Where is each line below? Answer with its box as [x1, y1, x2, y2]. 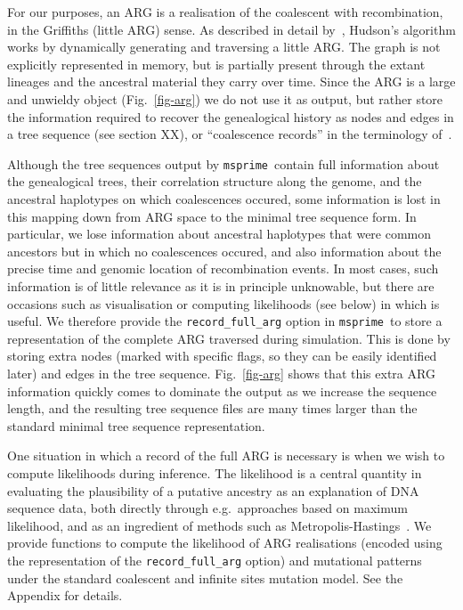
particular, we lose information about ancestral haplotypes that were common [7, 224, 432, 243]
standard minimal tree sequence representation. [7, 416, 265, 435]
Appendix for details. [7, 586, 123, 605]
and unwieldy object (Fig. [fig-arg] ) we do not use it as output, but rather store [7, 89, 443, 108]
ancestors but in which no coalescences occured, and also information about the [7, 241, 442, 260]
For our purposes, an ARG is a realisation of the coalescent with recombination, [7, 3, 443, 20]
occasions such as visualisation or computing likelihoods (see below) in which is [7, 294, 440, 313]
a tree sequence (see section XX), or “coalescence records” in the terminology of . [7, 125, 452, 143]
